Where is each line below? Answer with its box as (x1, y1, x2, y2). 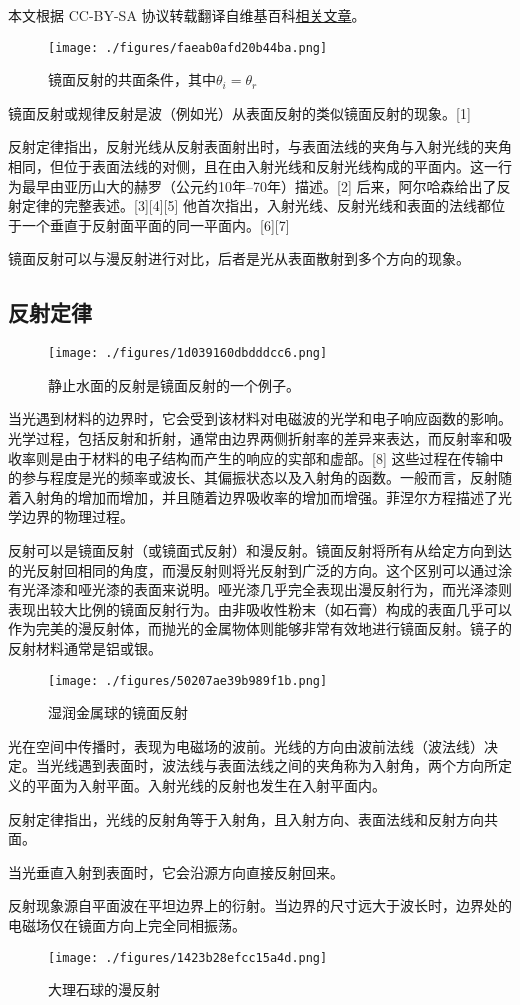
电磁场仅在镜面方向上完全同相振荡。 (8, 914, 246, 935)
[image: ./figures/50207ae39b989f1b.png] (48, 673, 328, 688)
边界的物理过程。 (21, 506, 134, 527)
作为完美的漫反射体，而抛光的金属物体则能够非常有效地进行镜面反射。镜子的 (8, 618, 512, 639)
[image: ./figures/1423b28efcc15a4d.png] (48, 950, 328, 965)
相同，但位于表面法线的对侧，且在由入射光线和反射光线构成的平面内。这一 (8, 156, 498, 177)
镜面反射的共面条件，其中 (48, 69, 216, 90)
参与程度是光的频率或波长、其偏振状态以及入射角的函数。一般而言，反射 (21, 467, 498, 488)
